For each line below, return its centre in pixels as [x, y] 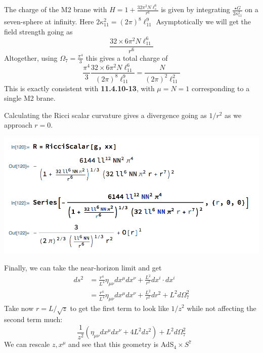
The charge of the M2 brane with [56, 9]
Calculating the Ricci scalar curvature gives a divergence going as [105, 115]
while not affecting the [222, 308]
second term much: [33, 319]
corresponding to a [221, 88]
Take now [19, 308]
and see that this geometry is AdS [121, 344]
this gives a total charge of [127, 57]
